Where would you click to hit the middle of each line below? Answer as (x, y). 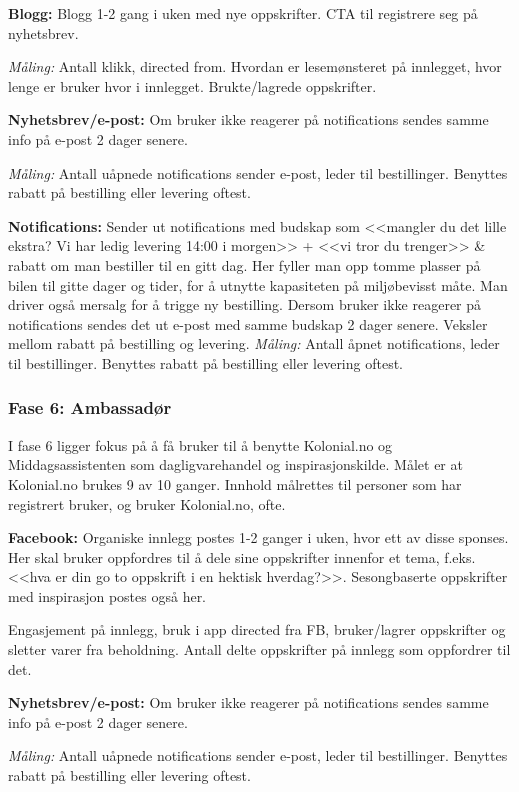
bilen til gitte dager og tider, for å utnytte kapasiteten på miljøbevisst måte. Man (258, 284)
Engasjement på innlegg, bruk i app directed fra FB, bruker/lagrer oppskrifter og (257, 629)
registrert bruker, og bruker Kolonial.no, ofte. (147, 503)
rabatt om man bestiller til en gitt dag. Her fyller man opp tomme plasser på (244, 264)
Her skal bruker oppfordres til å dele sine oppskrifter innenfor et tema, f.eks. (242, 556)
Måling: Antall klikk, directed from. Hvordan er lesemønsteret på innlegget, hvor (255, 66)
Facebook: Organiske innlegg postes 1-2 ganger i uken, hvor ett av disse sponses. (258, 537)
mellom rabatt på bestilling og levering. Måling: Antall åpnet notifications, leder (254, 343)
